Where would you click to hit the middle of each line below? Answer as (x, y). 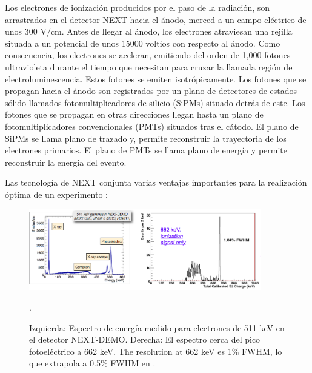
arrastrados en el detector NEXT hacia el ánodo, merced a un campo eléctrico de (156, 19)
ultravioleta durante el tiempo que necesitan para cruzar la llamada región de (149, 66)
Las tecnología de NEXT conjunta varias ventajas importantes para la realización (156, 182)
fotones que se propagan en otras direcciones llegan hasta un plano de (134, 114)
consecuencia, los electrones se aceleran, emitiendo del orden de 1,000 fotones (148, 55)
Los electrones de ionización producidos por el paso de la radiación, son (138, 7)
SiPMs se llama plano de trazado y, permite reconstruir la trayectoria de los (146, 138)
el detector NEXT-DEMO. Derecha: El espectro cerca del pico (145, 339)
